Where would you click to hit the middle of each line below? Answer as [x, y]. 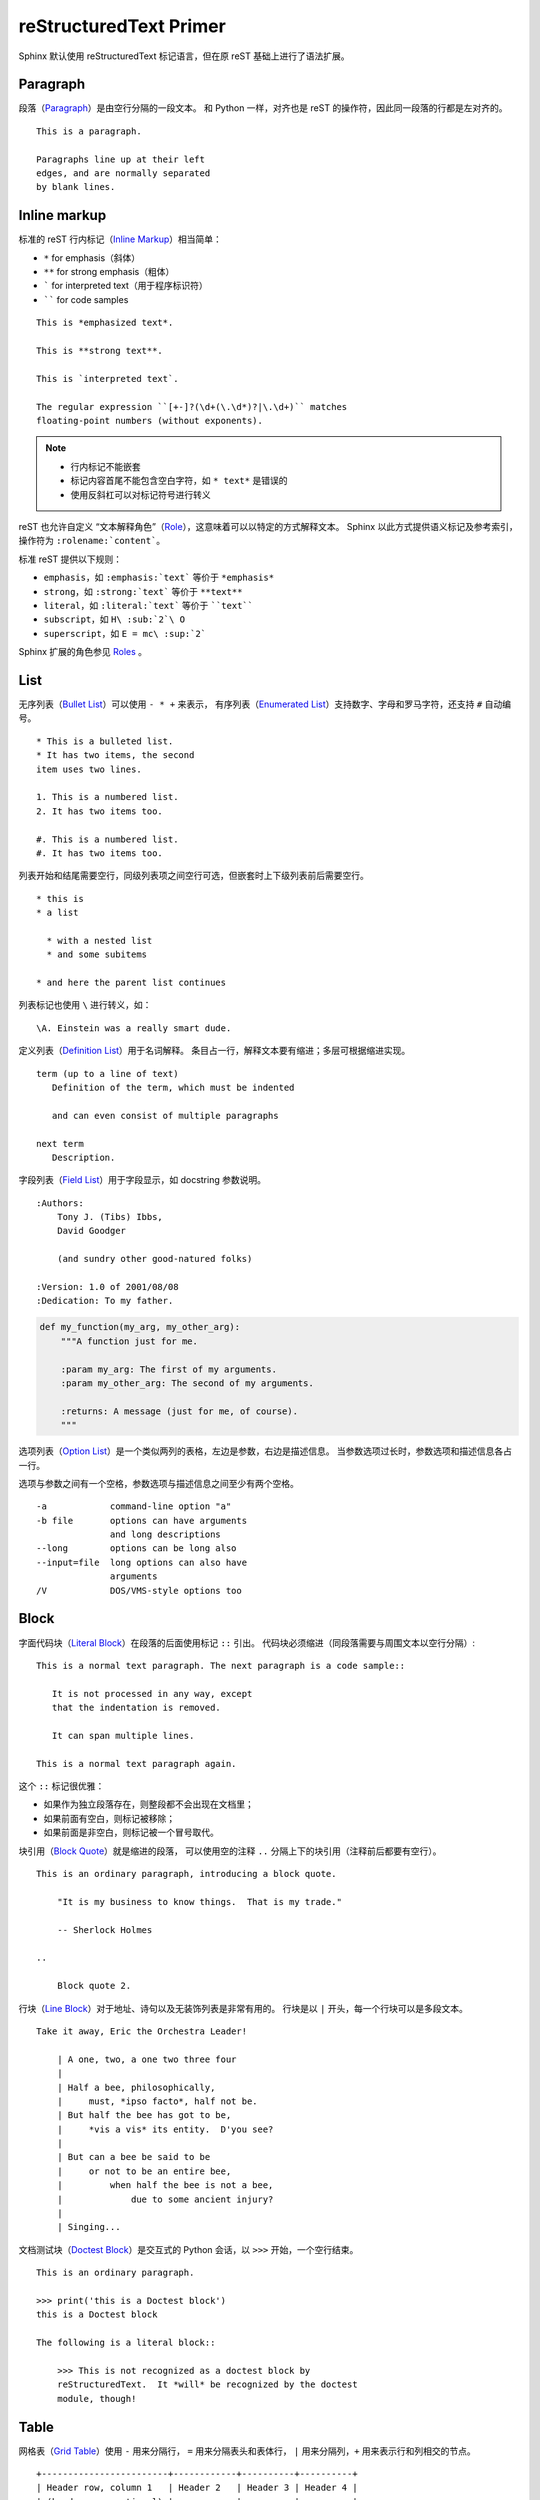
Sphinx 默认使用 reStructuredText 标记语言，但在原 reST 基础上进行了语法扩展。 [184, 56]
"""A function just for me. [129, 1341]
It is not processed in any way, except [152, 1693]
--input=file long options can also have [142, 1562]
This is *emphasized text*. [105, 323]
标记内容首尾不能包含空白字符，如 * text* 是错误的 [179, 481]
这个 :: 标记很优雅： [61, 1786]
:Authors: [60, 1203]
